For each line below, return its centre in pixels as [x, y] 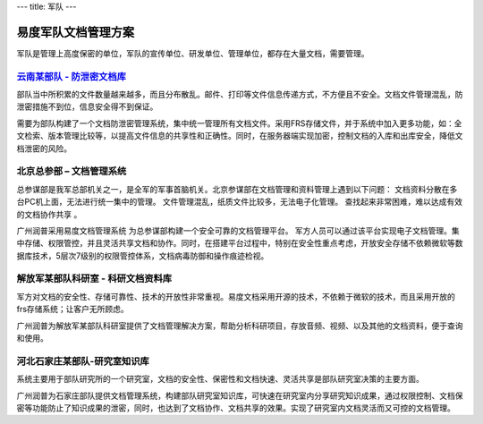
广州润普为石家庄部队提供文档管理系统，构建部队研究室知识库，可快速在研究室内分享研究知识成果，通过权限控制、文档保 [240, 395]
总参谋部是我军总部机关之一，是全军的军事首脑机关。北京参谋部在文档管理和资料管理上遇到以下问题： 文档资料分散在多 [237, 189]
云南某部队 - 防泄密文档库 [72, 76]
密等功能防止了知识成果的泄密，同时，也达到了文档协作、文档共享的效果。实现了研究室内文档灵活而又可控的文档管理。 [236, 408]
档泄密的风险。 [44, 148]
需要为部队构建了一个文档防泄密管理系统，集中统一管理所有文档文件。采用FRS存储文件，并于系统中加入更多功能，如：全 [239, 123]
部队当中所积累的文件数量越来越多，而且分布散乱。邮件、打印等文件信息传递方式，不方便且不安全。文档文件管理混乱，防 [240, 95]
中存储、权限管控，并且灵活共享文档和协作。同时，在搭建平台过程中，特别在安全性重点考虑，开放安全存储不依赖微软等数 [240, 243]
